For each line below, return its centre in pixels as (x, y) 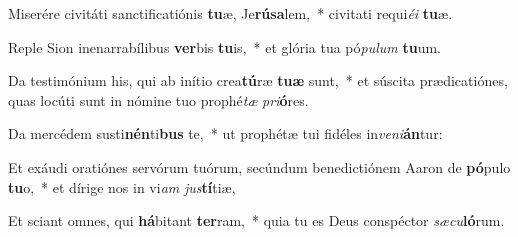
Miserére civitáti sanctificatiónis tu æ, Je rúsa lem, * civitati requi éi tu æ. (230, 13)
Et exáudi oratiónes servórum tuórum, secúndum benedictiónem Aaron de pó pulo (259, 166)
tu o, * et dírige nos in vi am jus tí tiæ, (122, 186)
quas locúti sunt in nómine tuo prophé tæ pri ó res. (158, 99)
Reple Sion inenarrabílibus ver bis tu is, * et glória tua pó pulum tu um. (224, 46)
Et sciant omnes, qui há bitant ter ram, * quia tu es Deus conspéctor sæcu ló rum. (256, 220)
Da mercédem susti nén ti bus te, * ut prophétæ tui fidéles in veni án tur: (225, 133)
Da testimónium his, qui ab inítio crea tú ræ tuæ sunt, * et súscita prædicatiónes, (258, 80)
